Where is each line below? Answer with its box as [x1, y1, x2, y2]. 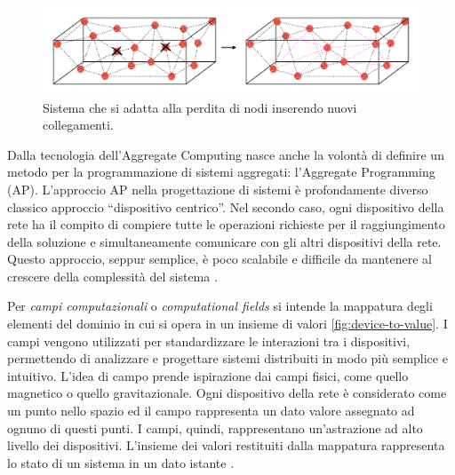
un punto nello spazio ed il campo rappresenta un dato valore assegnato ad [7, 401, 415, 420]
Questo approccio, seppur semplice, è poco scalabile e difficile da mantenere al [7, 249, 432, 268]
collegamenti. [43, 115, 114, 134]
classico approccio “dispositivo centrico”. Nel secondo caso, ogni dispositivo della [7, 197, 444, 216]
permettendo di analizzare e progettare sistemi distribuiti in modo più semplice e [7, 349, 448, 368]
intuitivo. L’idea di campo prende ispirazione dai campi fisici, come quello [7, 366, 409, 384]
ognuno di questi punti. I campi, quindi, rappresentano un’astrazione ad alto [7, 418, 423, 437]
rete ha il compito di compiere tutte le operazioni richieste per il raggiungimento [7, 215, 445, 234]
